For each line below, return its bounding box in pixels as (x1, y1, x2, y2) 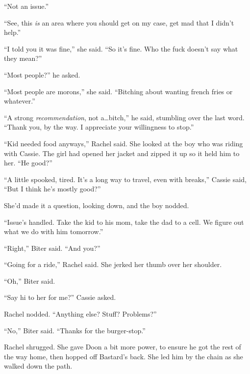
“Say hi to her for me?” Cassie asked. (4, 292, 116, 302)
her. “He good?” (4, 158, 52, 168)
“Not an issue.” (4, 1, 49, 11)
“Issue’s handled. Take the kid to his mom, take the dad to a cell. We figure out (4, 216, 244, 227)
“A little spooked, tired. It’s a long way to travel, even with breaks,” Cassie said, (4, 174, 247, 184)
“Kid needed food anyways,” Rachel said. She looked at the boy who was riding (4, 138, 243, 148)
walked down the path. (4, 361, 73, 371)
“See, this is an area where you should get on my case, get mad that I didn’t (4, 17, 234, 27)
